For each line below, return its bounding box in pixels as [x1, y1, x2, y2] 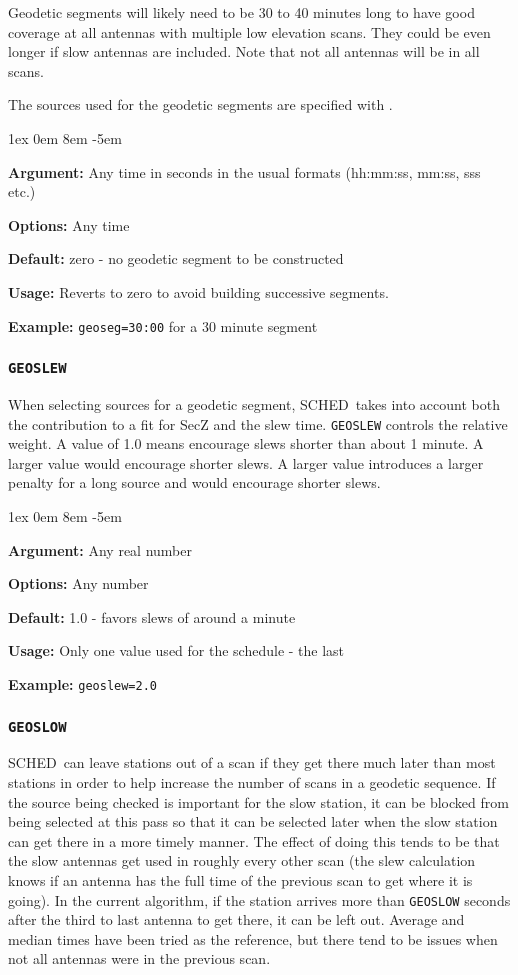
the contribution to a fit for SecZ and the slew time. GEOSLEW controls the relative [8, 413, 508, 434]
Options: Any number [8, 573, 149, 594]
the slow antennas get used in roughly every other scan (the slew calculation [8, 850, 476, 871]
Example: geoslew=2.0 [8, 673, 157, 694]
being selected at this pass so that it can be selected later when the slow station [8, 811, 498, 832]
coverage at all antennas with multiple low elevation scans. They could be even [8, 21, 491, 42]
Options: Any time [8, 214, 130, 235]
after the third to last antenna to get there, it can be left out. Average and [8, 909, 465, 930]
